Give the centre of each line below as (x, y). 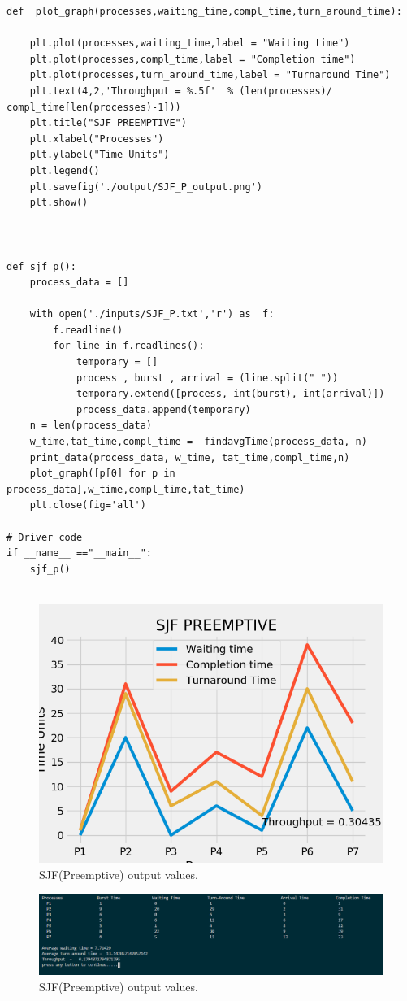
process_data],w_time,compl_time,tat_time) (126, 489)
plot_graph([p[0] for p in (102, 474)
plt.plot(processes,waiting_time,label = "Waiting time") (190, 44)
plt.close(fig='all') (88, 505)
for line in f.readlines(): (129, 346)
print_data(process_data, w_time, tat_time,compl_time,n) (190, 457)
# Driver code (45, 537)
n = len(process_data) (91, 426)
